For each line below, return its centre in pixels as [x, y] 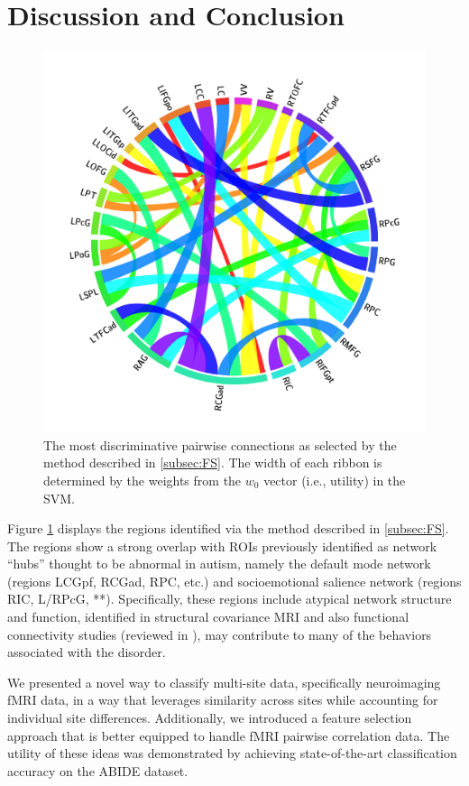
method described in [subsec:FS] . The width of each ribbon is [213, 462]
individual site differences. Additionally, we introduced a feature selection [210, 718]
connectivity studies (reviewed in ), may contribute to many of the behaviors [220, 634]
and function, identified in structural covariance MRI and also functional [208, 617]
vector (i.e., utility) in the [335, 480]
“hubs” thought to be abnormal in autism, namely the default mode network [219, 564]
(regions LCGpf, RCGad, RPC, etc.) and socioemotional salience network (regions [234, 581]
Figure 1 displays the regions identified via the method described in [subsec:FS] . [228, 528]
